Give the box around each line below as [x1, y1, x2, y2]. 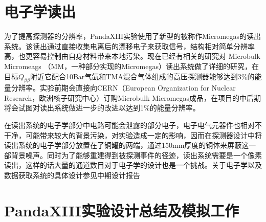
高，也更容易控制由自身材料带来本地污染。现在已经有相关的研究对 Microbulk [4, 51, 260, 61]
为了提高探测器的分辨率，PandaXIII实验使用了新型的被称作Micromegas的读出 [4, 31, 261, 41]
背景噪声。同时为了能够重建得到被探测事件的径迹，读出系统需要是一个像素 [11, 149, 262, 160]
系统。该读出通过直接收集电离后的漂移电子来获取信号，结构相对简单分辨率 [4, 40, 255, 51]
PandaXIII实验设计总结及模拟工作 [4, 199, 239, 220]
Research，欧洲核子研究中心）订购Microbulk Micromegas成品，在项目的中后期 [4, 92, 261, 103]
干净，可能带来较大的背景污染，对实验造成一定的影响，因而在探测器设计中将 [4, 129, 262, 140]
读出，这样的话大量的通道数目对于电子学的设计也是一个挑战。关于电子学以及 [4, 160, 262, 170]
